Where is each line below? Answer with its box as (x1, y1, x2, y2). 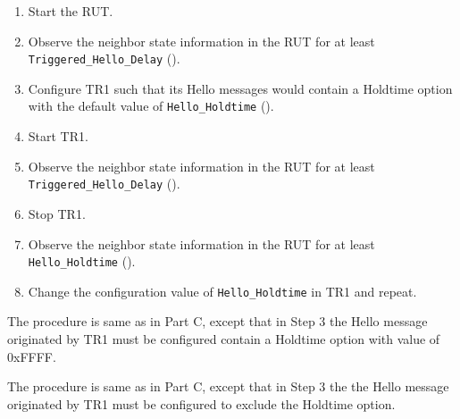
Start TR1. (28, 127, 88, 146)
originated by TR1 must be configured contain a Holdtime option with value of (7, 330, 440, 348)
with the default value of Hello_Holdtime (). (28, 96, 274, 115)
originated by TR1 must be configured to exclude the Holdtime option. (7, 394, 396, 413)
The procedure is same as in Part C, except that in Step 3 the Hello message (7, 312, 428, 331)
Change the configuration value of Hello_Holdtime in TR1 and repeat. (28, 281, 417, 300)
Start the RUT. (28, 2, 113, 20)
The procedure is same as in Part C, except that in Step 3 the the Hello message (7, 377, 449, 396)
